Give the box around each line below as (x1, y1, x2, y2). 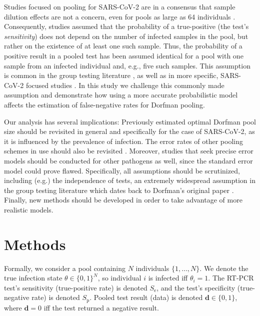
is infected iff (148, 272, 188, 283)
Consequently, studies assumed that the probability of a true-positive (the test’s (4, 21, 249, 31)
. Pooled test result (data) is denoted (89, 292, 203, 302)
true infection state (4, 272, 62, 283)
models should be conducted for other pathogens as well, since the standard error (4, 155, 253, 165)
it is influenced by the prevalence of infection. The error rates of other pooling (4, 135, 243, 146)
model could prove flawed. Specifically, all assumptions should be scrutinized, (4, 165, 240, 175)
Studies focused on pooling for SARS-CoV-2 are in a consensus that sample (4, 1, 235, 11)
